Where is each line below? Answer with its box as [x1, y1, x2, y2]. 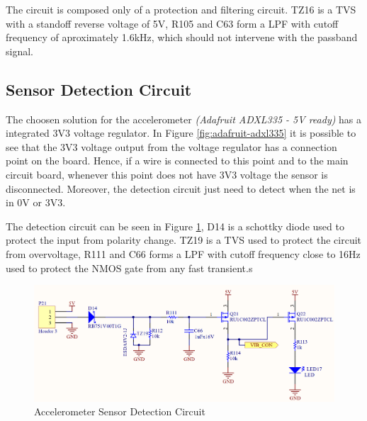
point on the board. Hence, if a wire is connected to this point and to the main [6, 153, 349, 168]
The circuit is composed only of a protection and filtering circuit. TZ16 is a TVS [6, 2, 356, 16]
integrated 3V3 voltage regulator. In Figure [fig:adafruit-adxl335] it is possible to [6, 125, 356, 140]
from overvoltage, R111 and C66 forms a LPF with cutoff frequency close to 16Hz [6, 246, 361, 261]
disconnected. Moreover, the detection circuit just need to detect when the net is [6, 181, 356, 196]
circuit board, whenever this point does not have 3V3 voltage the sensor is [6, 167, 328, 181]
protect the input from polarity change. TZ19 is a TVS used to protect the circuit [6, 232, 362, 247]
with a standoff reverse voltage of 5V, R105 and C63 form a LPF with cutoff [6, 16, 339, 30]
